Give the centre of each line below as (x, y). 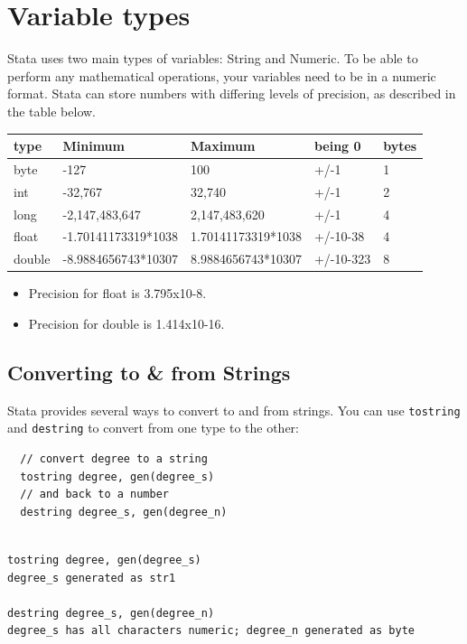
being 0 (337, 145)
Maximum (223, 145)
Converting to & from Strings (149, 372)
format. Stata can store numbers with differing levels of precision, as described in (232, 93)
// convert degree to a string (114, 459)
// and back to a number (94, 495)
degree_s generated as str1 (92, 578)
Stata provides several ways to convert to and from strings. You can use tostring (234, 410)
